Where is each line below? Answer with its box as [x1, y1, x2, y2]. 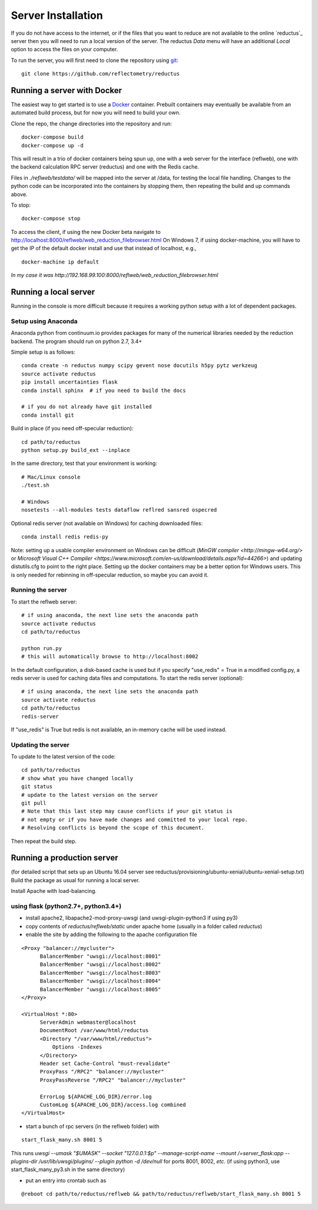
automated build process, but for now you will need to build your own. [11, 109, 181, 116]
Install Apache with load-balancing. [11, 888, 97, 895]
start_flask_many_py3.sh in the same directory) [11, 1166, 125, 1173]
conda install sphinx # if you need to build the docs [21, 387, 186, 394]
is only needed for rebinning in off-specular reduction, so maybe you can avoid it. [11, 571, 209, 578]
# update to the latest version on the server [21, 792, 158, 798]
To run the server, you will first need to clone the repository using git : [11, 57, 179, 64]
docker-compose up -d [21, 142, 84, 149]
